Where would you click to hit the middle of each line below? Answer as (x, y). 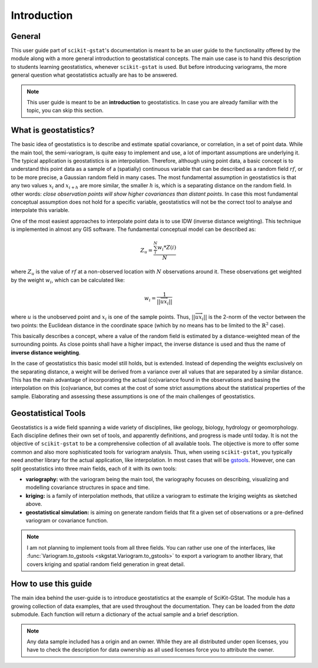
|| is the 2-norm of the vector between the (254, 317)
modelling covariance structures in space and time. (88, 487)
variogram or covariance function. (67, 520)
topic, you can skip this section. (65, 110)
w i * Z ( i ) (167, 249)
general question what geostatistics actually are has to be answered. (94, 75)
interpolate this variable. (40, 210)
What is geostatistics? (53, 130)
